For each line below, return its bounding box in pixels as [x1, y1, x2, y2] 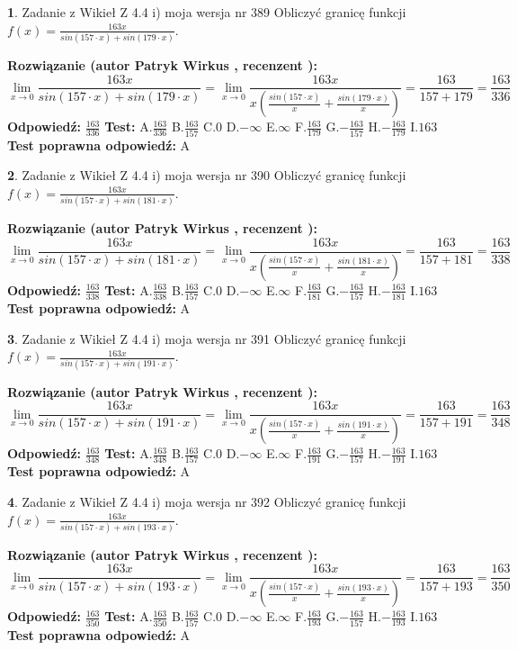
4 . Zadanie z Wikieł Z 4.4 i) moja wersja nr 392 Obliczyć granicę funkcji [7, 492, 406, 510]
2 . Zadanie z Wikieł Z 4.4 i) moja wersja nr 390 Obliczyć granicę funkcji [7, 166, 406, 185]
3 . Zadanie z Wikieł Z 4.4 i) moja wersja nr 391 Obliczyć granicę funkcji [7, 329, 406, 348]
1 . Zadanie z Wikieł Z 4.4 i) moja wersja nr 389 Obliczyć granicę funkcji [7, 3, 406, 21]
